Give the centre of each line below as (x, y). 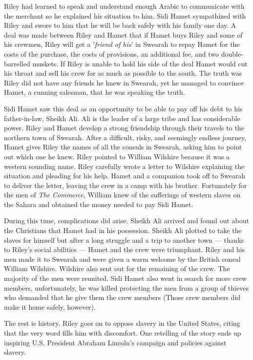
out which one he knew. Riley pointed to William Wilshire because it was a (117, 156)
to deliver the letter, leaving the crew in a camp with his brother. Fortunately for (126, 185)
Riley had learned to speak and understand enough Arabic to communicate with (124, 6)
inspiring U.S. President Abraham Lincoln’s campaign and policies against (115, 342)
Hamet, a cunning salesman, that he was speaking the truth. (95, 92)
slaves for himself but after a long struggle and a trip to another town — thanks (124, 240)
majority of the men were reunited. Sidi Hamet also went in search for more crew (125, 278)
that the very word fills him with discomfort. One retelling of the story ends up (123, 333)
